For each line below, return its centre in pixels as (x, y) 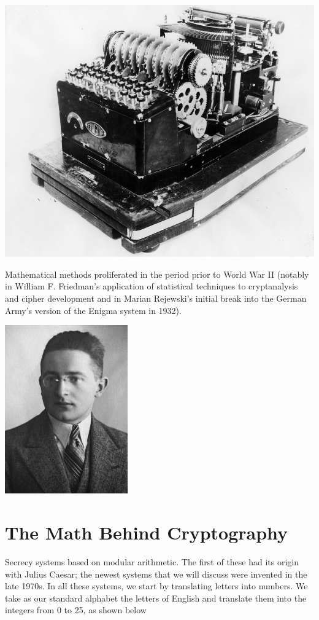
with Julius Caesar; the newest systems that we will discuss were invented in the (156, 574)
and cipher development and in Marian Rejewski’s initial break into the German (156, 298)
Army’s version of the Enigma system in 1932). (93, 310)
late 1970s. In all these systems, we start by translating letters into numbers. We (156, 586)
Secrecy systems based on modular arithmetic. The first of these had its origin (152, 561)
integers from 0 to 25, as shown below (76, 610)
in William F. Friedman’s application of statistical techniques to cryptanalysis (152, 286)
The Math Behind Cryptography (147, 532)
